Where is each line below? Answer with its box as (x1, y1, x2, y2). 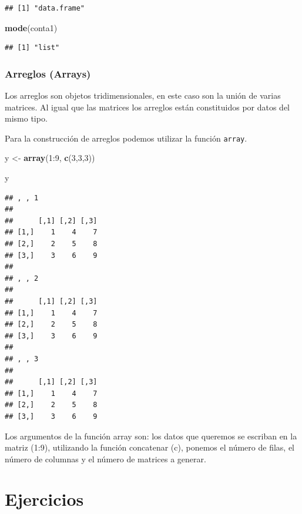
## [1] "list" (5, 43, 60, 52)
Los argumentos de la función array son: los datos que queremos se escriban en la (5, 429, 297, 442)
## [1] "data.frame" (5, 4, 85, 12)
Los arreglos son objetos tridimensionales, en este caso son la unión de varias (5, 89, 281, 101)
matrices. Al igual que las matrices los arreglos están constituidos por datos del (5, 100, 290, 113)
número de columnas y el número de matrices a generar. (5, 452, 206, 465)
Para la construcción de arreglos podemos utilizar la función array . (5, 132, 247, 144)
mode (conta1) (5, 21, 58, 33)
